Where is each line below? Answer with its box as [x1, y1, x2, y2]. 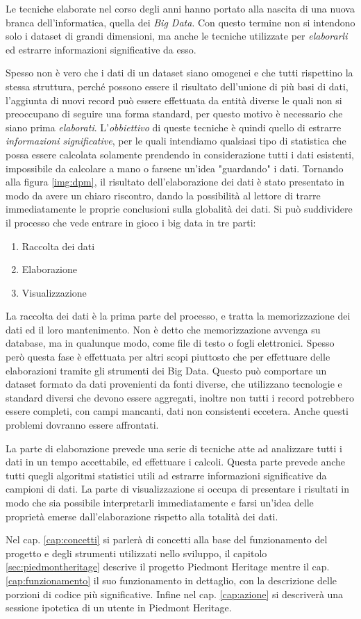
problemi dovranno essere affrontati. [6, 418, 159, 432]
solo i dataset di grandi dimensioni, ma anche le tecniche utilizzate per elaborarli [6, 28, 348, 43]
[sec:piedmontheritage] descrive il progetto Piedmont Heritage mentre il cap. [6, 559, 330, 574]
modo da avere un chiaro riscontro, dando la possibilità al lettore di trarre [6, 188, 321, 202]
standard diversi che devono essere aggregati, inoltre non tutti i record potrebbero [6, 390, 354, 404]
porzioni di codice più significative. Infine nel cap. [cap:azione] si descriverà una [6, 586, 344, 601]
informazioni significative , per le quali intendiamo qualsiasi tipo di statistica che [6, 133, 346, 148]
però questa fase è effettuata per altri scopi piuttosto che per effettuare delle [6, 349, 330, 364]
